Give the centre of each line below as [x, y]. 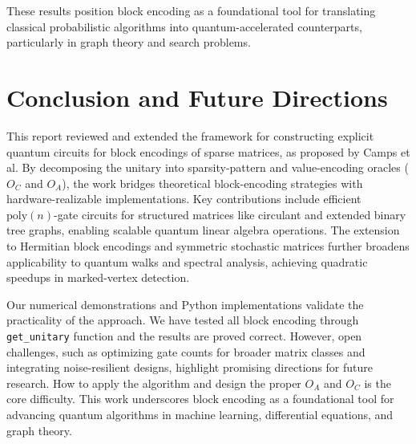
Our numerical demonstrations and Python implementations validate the [185, 304]
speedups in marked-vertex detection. [98, 277]
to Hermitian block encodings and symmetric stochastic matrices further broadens [208, 246]
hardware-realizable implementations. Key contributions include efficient [184, 199]
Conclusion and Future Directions [197, 97]
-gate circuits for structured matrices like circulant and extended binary [230, 214]
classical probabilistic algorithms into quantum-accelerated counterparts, [184, 26]
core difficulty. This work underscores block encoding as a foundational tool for [200, 399]
